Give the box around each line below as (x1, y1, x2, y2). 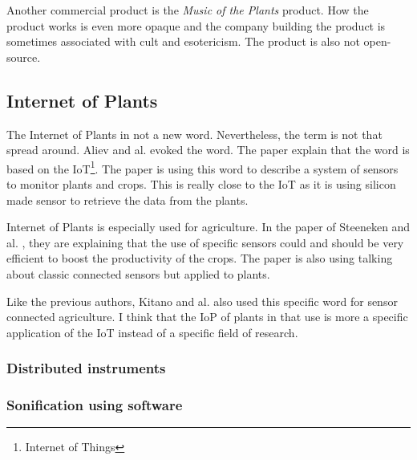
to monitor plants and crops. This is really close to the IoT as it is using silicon (6, 176, 396, 193)
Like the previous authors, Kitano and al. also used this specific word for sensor (6, 292, 398, 309)
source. (6, 48, 41, 65)
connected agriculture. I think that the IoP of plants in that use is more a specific (6, 308, 408, 325)
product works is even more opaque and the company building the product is (6, 17, 386, 34)
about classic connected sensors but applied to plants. (6, 265, 270, 282)
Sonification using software (6, 395, 183, 415)
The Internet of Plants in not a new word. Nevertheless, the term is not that (6, 125, 383, 142)
